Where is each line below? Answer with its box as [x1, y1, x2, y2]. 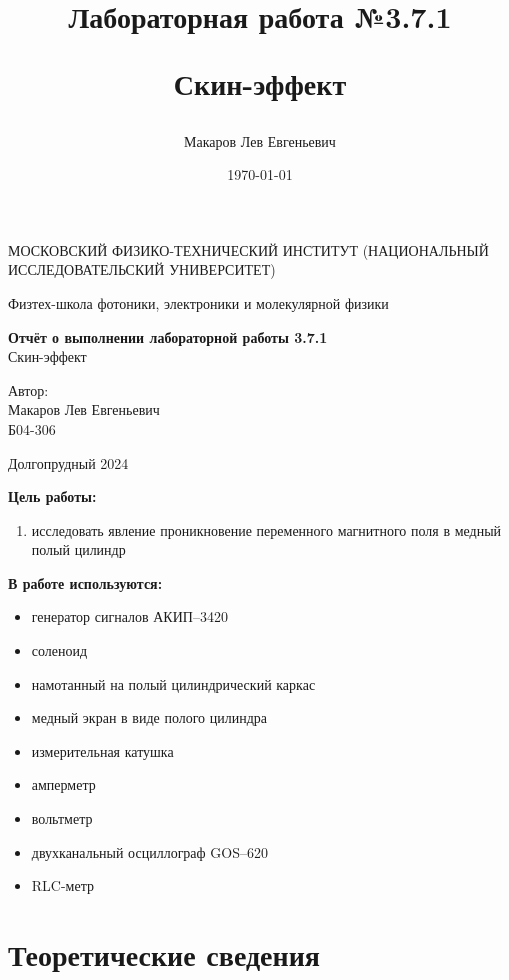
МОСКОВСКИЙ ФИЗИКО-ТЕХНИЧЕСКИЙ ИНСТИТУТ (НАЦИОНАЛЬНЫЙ [8, 239, 489, 260]
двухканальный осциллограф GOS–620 [31, 841, 268, 862]
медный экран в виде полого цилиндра [31, 707, 268, 728]
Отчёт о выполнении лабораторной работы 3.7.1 [8, 326, 328, 347]
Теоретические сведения [8, 934, 320, 974]
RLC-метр [31, 875, 94, 896]
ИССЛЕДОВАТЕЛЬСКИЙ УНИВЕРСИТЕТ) [8, 259, 276, 280]
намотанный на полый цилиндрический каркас [31, 673, 316, 694]
